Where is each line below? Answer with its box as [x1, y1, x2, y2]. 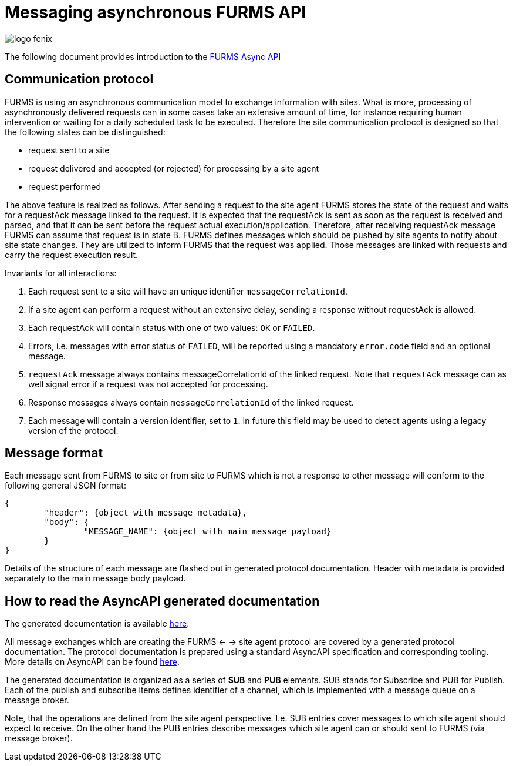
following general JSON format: [5, 480, 126, 491]
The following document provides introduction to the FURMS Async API [5, 51, 281, 62]
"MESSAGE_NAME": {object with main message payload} [83, 527, 332, 537]
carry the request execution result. [5, 249, 139, 260]
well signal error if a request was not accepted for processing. [28, 379, 268, 389]
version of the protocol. [28, 425, 119, 436]
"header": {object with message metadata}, [44, 508, 248, 518]
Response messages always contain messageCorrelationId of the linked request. [28, 397, 354, 407]
